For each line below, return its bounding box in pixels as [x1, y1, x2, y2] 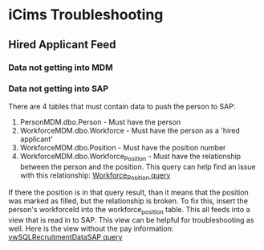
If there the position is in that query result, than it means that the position [8, 187, 249, 198]
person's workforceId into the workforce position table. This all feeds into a [8, 205, 250, 216]
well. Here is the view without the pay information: [8, 223, 174, 234]
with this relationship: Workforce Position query [19, 170, 171, 182]
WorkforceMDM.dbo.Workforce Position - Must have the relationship [19, 151, 242, 162]
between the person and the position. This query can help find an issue [19, 162, 256, 171]
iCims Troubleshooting [8, 6, 164, 24]
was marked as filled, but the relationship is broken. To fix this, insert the [8, 196, 249, 206]
